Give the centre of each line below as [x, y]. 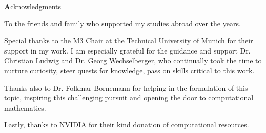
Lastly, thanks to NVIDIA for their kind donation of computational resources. [127, 125]
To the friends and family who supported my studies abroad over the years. [122, 23]
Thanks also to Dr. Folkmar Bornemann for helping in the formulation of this [126, 87]
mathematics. [25, 107]
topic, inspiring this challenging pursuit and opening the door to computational [129, 98]
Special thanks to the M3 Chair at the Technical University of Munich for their [129, 41]
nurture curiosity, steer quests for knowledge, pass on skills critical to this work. [129, 70]
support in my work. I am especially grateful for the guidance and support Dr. [127, 50]
